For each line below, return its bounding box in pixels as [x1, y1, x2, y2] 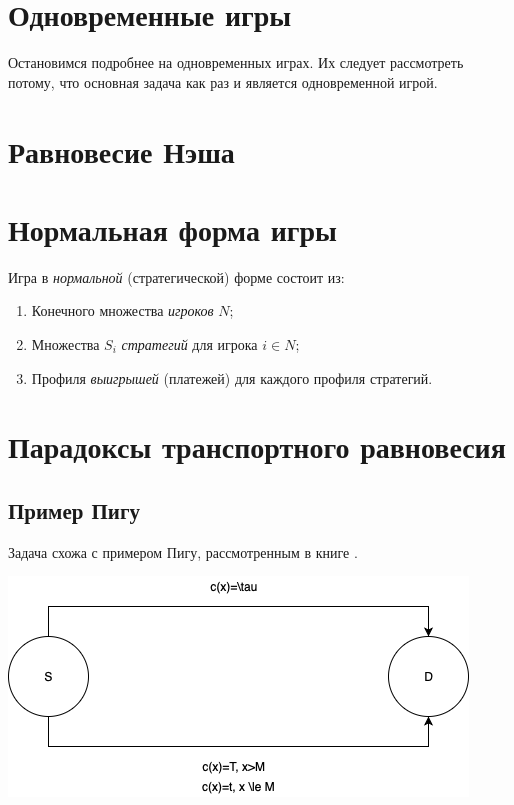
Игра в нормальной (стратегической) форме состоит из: [8, 266, 345, 287]
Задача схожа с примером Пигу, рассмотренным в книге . [8, 541, 358, 562]
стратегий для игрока [121, 334, 258, 354]
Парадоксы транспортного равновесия [8, 426, 506, 467]
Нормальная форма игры [8, 208, 337, 249]
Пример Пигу [8, 494, 140, 525]
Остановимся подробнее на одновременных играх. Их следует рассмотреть [8, 52, 464, 73]
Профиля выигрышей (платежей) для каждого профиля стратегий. [31, 367, 433, 388]
